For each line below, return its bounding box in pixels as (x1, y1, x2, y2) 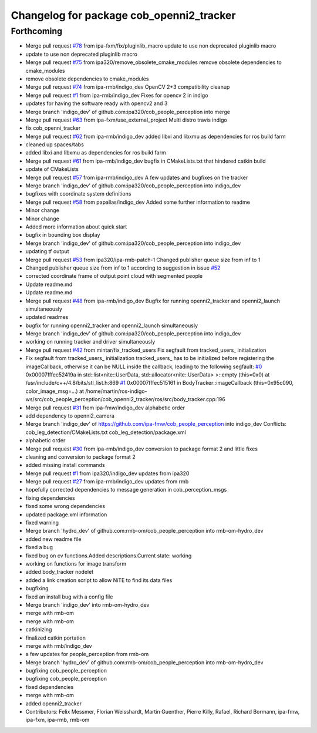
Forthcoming (11, 26, 63, 36)
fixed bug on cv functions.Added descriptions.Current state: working (25, 552, 192, 559)
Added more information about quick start (25, 223, 127, 230)
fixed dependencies (25, 683, 74, 690)
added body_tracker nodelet (25, 569, 94, 576)
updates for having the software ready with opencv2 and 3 (25, 100, 168, 107)
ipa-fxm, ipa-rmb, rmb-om (25, 717, 90, 724)
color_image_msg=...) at (25, 388, 85, 395)
